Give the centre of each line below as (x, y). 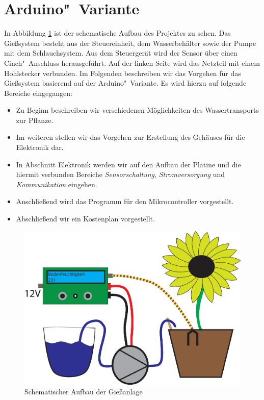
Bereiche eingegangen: (38, 93)
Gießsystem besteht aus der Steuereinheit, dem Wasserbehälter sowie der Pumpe (130, 43)
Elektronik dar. (40, 147)
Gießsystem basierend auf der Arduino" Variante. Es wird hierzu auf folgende (125, 83)
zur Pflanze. (35, 120)
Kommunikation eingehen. (57, 184)
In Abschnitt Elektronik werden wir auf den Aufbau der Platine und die (128, 164)
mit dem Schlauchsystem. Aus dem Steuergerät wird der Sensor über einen (121, 53)
